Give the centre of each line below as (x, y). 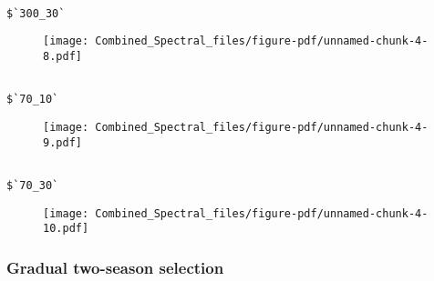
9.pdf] (62, 142)
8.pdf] (62, 56)
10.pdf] (66, 229)
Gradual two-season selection (115, 267)
